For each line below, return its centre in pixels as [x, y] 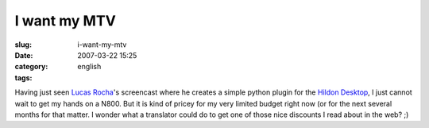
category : [31, 67]
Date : [24, 55]
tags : [23, 78]
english [89, 67]
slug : [23, 45]
